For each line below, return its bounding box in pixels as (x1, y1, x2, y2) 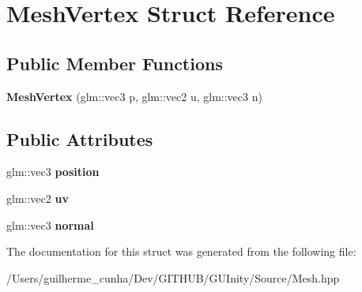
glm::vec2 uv (6, 189, 69, 206)
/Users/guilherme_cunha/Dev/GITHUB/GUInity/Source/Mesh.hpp (6, 269, 340, 286)
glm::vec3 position (6, 163, 100, 180)
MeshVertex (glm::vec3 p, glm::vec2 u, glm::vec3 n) (6, 88, 262, 104)
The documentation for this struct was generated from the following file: (6, 243, 356, 260)
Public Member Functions (6, 51, 223, 75)
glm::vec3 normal (6, 216, 94, 233)
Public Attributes (6, 126, 153, 151)
